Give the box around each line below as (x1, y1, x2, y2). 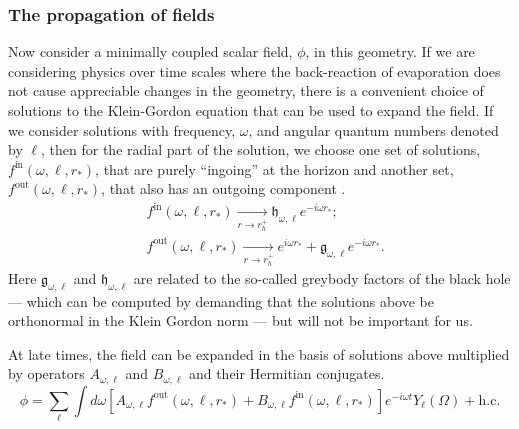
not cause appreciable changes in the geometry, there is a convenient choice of (8, 80, 484, 101)
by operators (8, 363, 85, 384)
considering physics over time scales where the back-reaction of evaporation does (8, 60, 501, 81)
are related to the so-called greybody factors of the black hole (133, 267, 511, 288)
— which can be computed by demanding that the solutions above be (8, 290, 434, 311)
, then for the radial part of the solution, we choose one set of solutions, (41, 139, 481, 160)
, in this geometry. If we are (305, 41, 475, 62)
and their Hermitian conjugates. (188, 363, 385, 384)
